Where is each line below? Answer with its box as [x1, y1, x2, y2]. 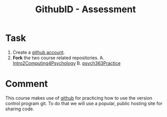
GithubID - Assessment [35, 4, 136, 15]
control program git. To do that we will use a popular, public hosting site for [5, 100, 163, 106]
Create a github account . [12, 49, 65, 55]
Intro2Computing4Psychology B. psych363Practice [12, 60, 121, 66]
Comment [5, 78, 48, 90]
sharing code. [5, 106, 35, 112]
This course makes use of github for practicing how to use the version [5, 95, 153, 101]
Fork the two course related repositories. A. [12, 55, 104, 61]
